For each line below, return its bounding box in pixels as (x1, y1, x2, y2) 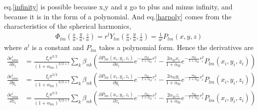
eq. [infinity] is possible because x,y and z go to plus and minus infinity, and (4, 1, 233, 11)
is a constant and (32, 42, 84, 53)
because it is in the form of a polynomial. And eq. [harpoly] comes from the (4, 11, 232, 21)
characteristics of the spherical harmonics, (4, 21, 131, 31)
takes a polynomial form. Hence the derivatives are (99, 42, 254, 53)
